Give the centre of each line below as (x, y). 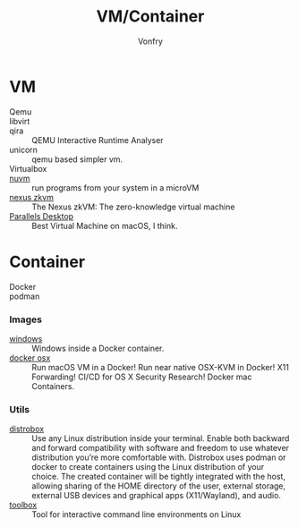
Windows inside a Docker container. (98, 348)
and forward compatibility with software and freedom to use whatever (160, 448)
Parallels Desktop (42, 216)
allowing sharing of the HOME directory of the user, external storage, (159, 486)
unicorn (24, 149)
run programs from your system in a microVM (115, 187)
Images (26, 319)
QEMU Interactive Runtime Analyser (98, 140)
